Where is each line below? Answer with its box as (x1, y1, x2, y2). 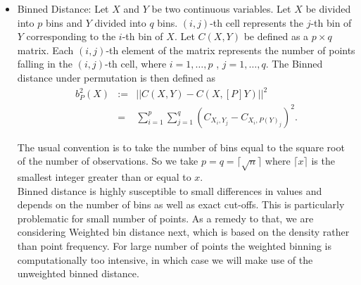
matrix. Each (17, 42, 74, 57)
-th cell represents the (210, 15, 303, 30)
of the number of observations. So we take (17, 153, 198, 168)
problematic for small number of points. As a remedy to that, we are (17, 210, 314, 225)
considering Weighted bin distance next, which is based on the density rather (17, 224, 350, 239)
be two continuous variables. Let (151, 1, 291, 15)
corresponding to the (26, 29, 116, 44)
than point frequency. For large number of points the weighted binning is (17, 238, 332, 253)
